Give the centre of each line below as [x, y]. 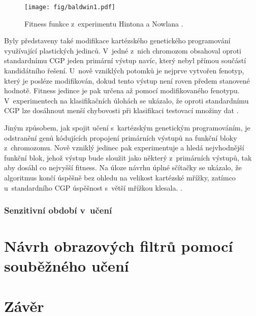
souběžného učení [67, 266]
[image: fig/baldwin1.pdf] [70, 7]
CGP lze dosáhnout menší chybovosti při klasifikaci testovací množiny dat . [121, 110]
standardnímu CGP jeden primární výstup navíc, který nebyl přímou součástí [125, 60]
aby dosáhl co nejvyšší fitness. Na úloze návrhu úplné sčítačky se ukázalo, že [123, 167]
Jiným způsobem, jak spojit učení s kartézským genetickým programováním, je [127, 127]
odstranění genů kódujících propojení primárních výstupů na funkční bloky [121, 137]
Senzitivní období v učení [58, 210]
